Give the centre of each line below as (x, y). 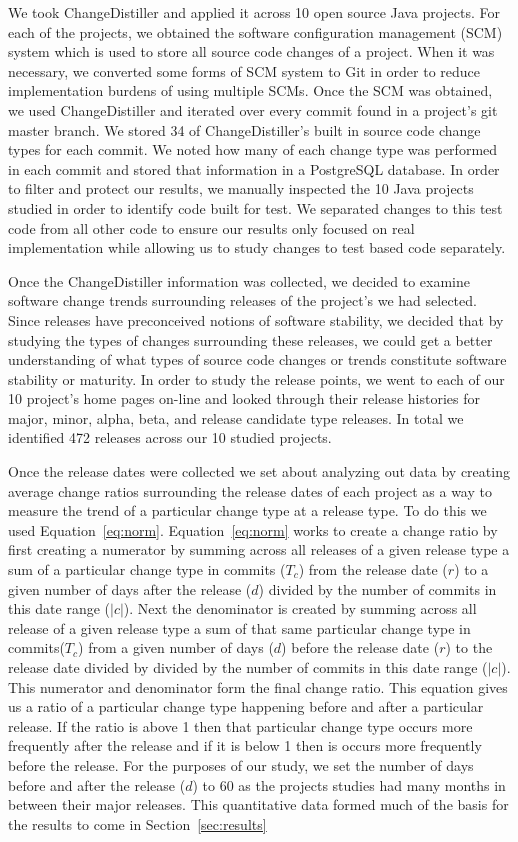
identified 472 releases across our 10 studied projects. (170, 437)
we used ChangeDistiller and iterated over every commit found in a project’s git (253, 109)
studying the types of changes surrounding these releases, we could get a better (250, 339)
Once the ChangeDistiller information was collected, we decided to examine (239, 280)
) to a (471, 569)
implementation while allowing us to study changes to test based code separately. (257, 247)
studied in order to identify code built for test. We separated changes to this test (255, 207)
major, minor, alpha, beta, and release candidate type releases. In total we (236, 417)
